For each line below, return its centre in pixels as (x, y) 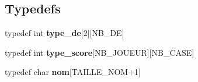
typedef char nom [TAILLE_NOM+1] (73, 72)
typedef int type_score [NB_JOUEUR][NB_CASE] (100, 52)
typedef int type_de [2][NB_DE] (65, 33)
